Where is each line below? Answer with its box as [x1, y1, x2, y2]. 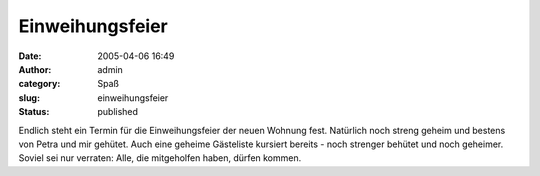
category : [18, 78, 61, 90]
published [97, 106, 139, 118]
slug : [18, 91, 40, 104]
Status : [18, 106, 50, 118]
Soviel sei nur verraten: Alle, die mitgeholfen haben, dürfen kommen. [18, 152, 302, 164]
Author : [18, 63, 52, 75]
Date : [18, 50, 42, 62]
